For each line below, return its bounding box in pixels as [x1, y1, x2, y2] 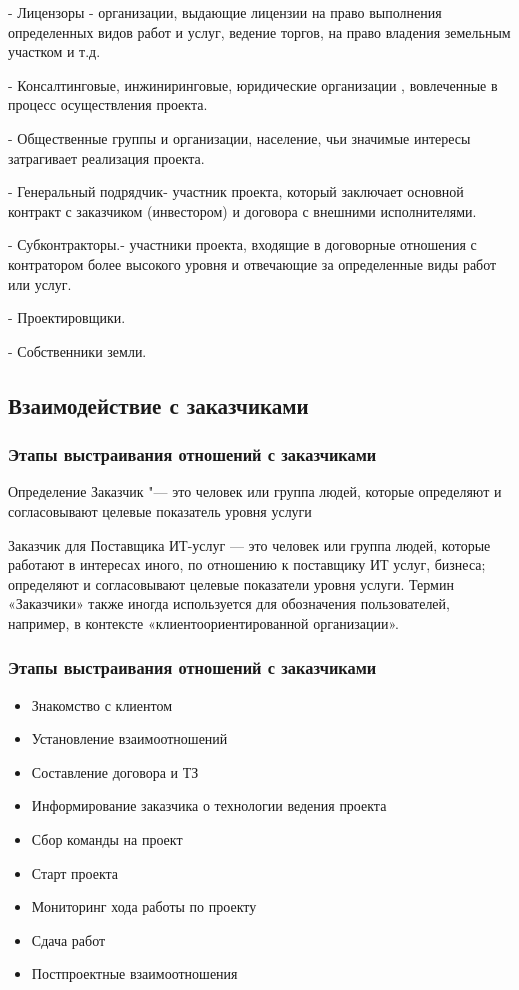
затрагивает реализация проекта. [8, 147, 205, 168]
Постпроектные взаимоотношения [31, 963, 238, 984]
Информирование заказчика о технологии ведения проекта [31, 795, 387, 816]
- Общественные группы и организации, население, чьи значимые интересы [8, 127, 471, 148]
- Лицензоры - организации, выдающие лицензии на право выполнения [8, 2, 442, 22]
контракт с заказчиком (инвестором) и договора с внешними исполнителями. [8, 200, 477, 221]
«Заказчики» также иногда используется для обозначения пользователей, [8, 593, 450, 614]
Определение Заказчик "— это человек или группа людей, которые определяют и [8, 481, 502, 502]
